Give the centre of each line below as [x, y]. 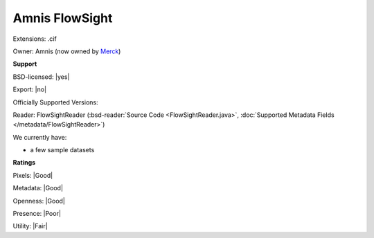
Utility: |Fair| [30, 226]
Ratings [24, 163]
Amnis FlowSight [63, 18]
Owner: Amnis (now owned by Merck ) [67, 51]
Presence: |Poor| [37, 214]
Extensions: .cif [35, 39]
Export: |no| [30, 89]
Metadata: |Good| [38, 188]
